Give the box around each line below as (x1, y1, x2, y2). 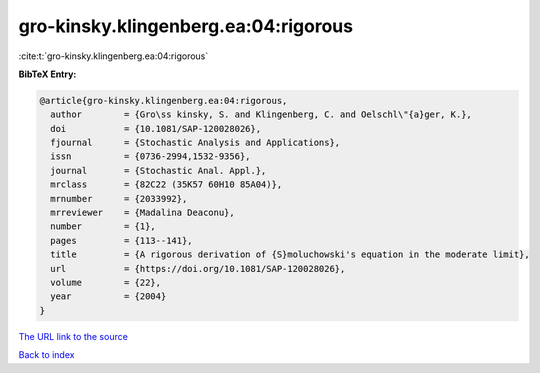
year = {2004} (50, 291, 167, 302)
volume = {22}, (50, 277, 162, 288)
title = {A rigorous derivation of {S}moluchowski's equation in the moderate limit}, (50, 249, 530, 260)
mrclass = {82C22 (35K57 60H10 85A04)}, (50, 179, 283, 190)
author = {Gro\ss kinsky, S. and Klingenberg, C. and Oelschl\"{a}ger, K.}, (50, 109, 472, 120)
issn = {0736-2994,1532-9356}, (50, 151, 251, 162)
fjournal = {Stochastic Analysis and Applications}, (50, 137, 341, 149)
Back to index (18, 349, 75, 361)
